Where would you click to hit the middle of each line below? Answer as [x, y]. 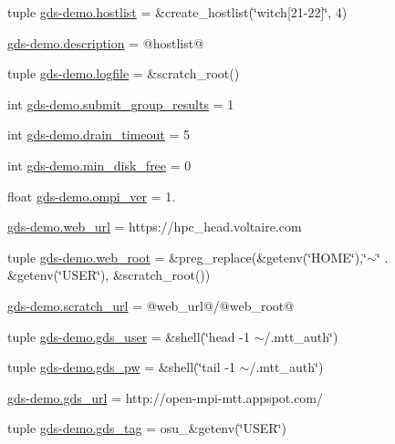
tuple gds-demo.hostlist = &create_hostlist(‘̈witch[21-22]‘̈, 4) [177, 12]
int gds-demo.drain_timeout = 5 [99, 134]
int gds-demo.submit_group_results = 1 [121, 103]
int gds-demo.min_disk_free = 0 [99, 165]
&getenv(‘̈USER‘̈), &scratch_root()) [109, 275]
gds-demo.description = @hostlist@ [106, 42]
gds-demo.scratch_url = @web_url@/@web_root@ [151, 305]
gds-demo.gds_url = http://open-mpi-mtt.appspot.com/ [166, 397]
